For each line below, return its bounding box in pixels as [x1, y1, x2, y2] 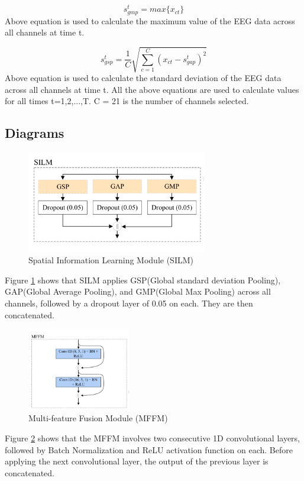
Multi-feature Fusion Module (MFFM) [28, 412, 168, 424]
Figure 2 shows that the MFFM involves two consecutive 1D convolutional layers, [5, 431, 300, 444]
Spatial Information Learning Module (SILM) [28, 254, 193, 266]
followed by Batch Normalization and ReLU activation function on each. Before [5, 443, 293, 456]
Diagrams [5, 124, 64, 142]
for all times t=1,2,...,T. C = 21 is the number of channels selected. [5, 95, 249, 107]
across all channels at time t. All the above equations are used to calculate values [5, 83, 299, 95]
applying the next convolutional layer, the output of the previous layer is [5, 455, 269, 467]
